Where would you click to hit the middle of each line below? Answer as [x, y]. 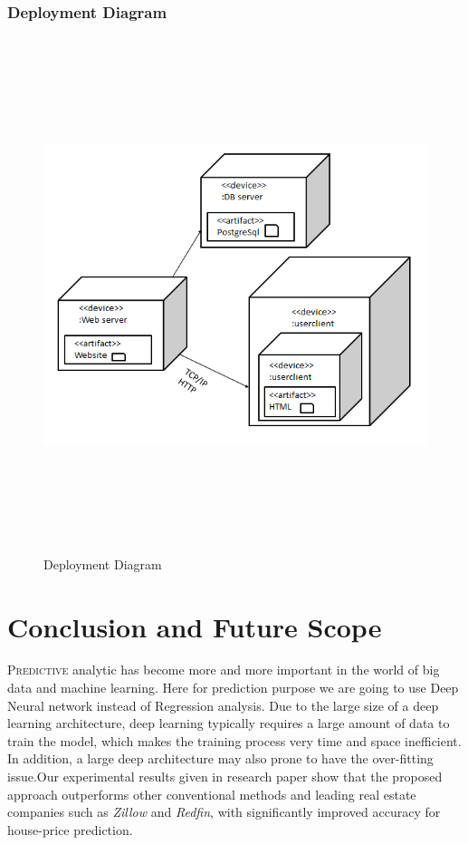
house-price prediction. [70, 829]
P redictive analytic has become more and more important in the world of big [224, 670]
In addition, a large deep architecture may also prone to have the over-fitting [220, 758]
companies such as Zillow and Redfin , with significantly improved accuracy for [224, 812]
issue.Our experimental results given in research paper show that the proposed [225, 777]
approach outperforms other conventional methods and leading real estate [212, 794]
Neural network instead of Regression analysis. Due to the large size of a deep [223, 705]
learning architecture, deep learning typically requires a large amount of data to [229, 723]
